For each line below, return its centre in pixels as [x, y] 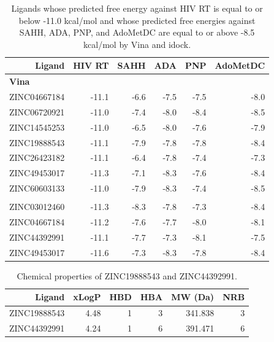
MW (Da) [193, 297]
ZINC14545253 [37, 127]
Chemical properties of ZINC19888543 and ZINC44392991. [127, 275]
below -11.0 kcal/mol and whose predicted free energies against [137, 20]
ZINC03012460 [37, 207]
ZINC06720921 [37, 111]
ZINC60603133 [37, 188]
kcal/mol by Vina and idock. [137, 44]
